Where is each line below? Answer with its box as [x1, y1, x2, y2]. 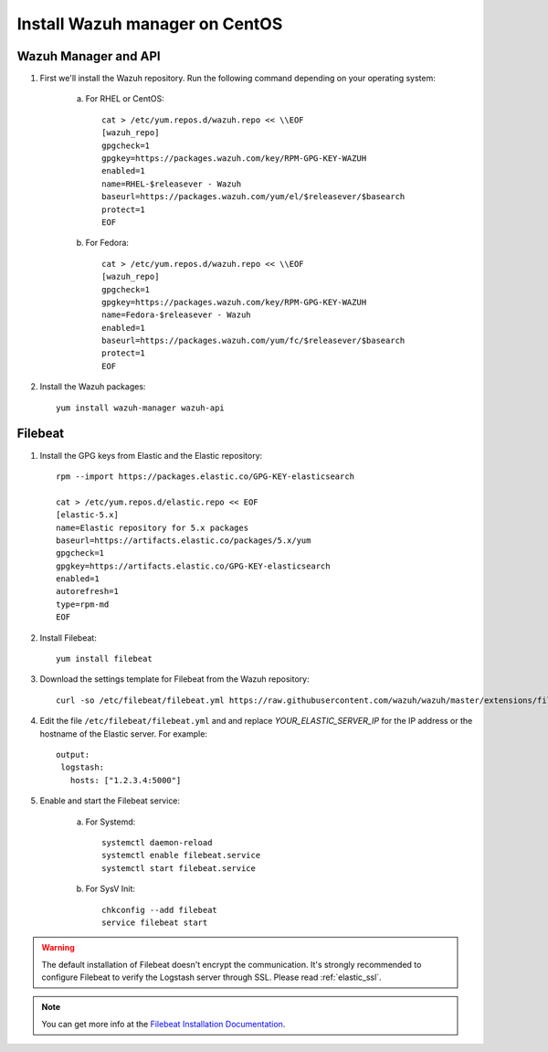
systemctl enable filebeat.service [101, 850, 261, 861]
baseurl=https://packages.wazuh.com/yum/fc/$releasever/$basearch [101, 335, 406, 346]
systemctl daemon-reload [101, 837, 213, 847]
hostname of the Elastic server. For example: [39, 728, 207, 739]
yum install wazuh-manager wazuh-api [56, 402, 226, 413]
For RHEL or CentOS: [85, 93, 164, 104]
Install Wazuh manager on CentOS [16, 14, 283, 34]
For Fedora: [85, 238, 130, 249]
